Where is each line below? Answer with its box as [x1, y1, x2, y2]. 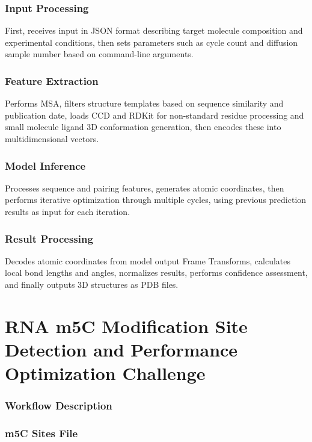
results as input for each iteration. [5, 205, 130, 217]
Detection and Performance [5, 337, 238, 361]
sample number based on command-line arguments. [5, 48, 194, 60]
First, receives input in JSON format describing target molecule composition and [5, 24, 303, 37]
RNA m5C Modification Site [5, 313, 248, 338]
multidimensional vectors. [5, 132, 99, 145]
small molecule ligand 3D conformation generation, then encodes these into [5, 120, 281, 133]
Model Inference [5, 158, 86, 173]
